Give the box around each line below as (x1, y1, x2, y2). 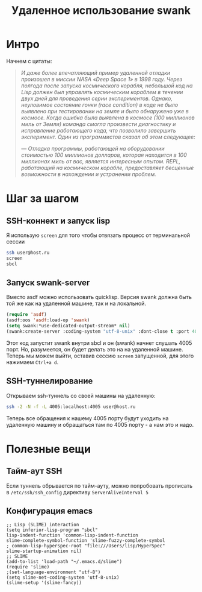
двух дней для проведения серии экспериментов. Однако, (20, 95, 173, 102)
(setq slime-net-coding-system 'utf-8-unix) (6, 575, 120, 581)
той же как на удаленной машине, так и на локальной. (6, 300, 146, 307)
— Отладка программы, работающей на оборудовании (20, 145, 165, 152)
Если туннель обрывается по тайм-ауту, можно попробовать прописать (6, 482, 193, 489)
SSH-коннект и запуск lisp (6, 215, 111, 226)
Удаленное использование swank (11, 4, 191, 17)
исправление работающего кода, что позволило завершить (20, 127, 176, 134)
